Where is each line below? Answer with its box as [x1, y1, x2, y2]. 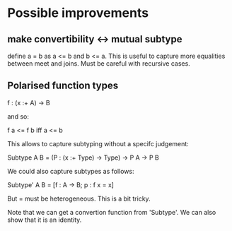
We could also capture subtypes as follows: [7, 167, 134, 175]
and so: [7, 112, 30, 121]
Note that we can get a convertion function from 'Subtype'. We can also [7, 208, 216, 216]
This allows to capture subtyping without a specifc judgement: [7, 139, 189, 148]
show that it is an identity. [7, 215, 82, 224]
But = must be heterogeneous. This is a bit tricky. [7, 194, 151, 203]
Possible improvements [7, 5, 149, 21]
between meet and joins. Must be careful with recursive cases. [7, 59, 191, 68]
